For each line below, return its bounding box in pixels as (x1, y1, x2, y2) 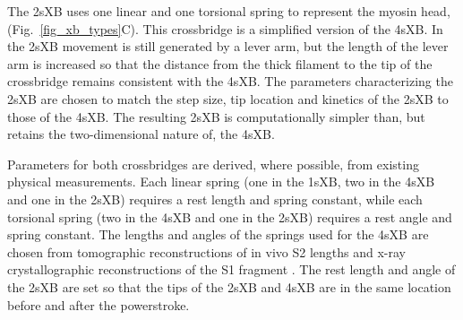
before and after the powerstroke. (7, 295, 190, 314)
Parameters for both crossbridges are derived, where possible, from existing (7, 154, 419, 173)
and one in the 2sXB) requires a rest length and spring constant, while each (7, 189, 423, 208)
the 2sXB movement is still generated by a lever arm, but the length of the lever (7, 37, 449, 56)
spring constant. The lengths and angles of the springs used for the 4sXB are (7, 225, 429, 244)
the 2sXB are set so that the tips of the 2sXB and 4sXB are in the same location (7, 277, 451, 296)
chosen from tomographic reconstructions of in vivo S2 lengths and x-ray (7, 242, 407, 261)
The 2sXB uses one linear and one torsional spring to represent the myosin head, (7, 2, 450, 20)
